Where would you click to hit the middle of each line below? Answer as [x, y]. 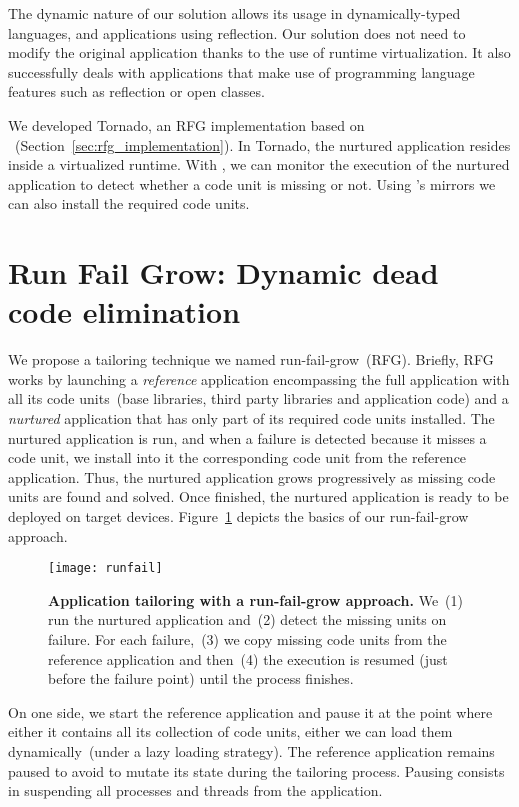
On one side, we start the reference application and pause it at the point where [250, 711]
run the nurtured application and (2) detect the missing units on [247, 619]
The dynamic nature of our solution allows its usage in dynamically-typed [234, 13]
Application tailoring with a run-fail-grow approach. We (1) [255, 599]
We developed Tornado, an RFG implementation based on [186, 124]
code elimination [124, 311]
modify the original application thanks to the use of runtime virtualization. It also [259, 52]
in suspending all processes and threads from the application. [195, 790]
